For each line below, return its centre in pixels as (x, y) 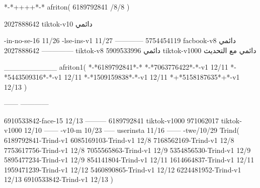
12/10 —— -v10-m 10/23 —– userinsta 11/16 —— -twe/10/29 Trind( (132, 130)
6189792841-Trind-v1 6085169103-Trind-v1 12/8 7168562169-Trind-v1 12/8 (119, 140)
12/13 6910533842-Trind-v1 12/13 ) (59, 179)
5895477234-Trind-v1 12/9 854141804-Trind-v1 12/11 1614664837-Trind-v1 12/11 (129, 160)
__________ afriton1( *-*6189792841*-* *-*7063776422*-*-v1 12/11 (116, 67)
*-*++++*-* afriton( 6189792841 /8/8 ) (67, 7)
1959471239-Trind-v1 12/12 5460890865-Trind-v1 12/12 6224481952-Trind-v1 (123, 169)
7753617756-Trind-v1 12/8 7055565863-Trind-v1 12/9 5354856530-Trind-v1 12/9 (127, 150)
